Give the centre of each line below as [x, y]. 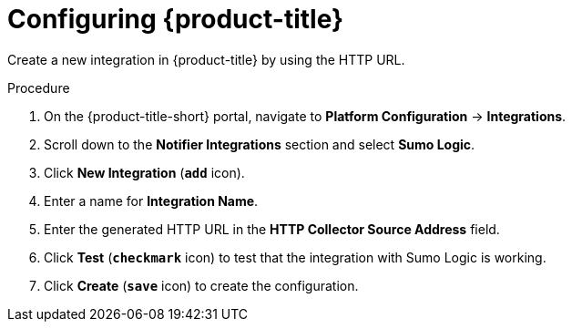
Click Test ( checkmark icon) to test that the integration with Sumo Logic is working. [295, 257]
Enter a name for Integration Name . [151, 200]
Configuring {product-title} [176, 19]
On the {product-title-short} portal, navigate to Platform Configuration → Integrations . [305, 116]
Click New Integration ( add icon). [144, 172]
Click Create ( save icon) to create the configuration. [201, 285]
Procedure [39, 87]
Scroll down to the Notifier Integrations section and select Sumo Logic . [260, 144]
